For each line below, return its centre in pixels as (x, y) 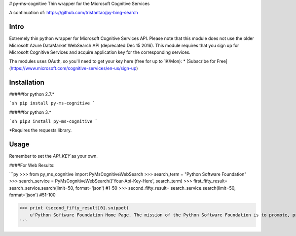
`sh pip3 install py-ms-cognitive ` (54, 121)
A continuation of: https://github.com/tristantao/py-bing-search (74, 13)
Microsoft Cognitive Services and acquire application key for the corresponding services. (100, 52)
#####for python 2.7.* (32, 94)
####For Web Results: (32, 165)
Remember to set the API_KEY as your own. (54, 156)
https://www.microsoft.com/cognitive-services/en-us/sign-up (74, 68)
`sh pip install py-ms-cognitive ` (52, 103)
